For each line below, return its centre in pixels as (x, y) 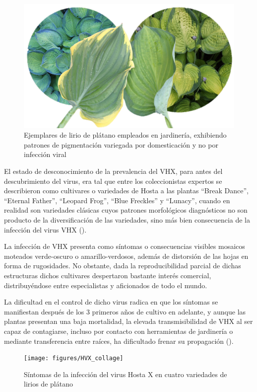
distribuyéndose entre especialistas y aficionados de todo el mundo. (106, 285)
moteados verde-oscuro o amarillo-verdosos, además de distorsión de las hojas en (126, 256)
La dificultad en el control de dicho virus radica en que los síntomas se (111, 302)
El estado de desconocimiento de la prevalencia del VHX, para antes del (113, 171)
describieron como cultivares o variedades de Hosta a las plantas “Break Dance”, (126, 191)
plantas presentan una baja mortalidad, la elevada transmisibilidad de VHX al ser (128, 321)
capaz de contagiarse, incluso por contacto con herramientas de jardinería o (119, 331)
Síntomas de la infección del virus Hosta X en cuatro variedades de (126, 374)
